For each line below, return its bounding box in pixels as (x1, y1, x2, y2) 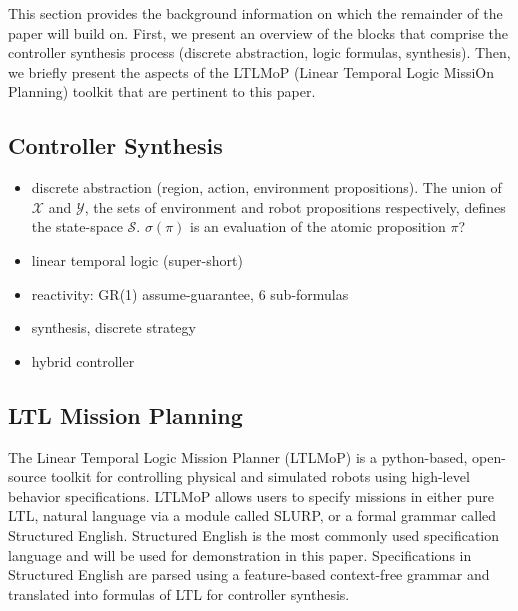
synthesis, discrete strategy (31, 317, 196, 338)
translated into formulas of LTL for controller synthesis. (8, 583, 350, 604)
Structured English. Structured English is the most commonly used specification (8, 524, 500, 545)
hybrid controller (31, 350, 135, 371)
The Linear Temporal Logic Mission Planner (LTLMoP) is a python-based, (8, 446, 468, 467)
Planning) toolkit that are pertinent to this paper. (8, 81, 316, 102)
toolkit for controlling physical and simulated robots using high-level (50, 466, 470, 487)
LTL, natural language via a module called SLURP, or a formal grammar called (8, 505, 497, 526)
